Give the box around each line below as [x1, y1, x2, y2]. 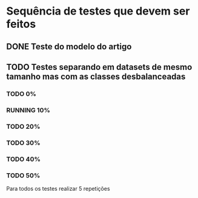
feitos [6, 17, 36, 31]
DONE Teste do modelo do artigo [6, 41, 132, 52]
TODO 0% [6, 89, 36, 98]
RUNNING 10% [6, 106, 50, 114]
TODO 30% [6, 138, 41, 147]
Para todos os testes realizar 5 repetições [6, 185, 110, 192]
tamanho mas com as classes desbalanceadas [6, 71, 186, 81]
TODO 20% [6, 122, 41, 131]
